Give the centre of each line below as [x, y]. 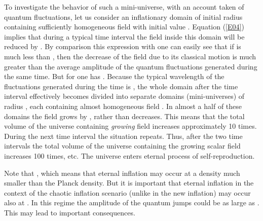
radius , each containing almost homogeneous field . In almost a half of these [123, 106]
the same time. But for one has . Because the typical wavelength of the [114, 76]
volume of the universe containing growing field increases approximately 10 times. [130, 126]
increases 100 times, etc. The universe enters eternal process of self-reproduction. [129, 155]
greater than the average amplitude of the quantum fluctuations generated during [131, 66]
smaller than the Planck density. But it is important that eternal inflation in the [129, 183]
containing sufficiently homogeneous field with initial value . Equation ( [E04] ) [124, 27]
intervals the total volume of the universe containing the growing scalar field [122, 146]
